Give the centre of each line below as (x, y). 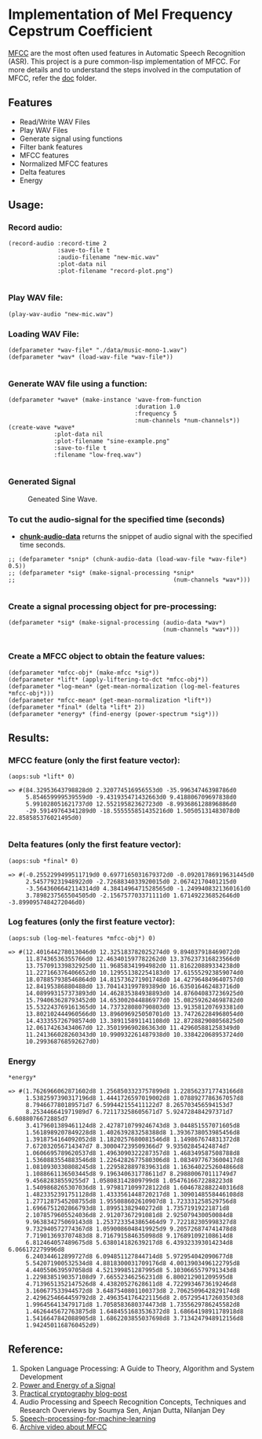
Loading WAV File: (44, 334)
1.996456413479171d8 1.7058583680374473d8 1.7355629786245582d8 (133, 1305)
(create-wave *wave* (42, 428)
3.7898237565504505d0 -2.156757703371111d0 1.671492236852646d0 (133, 895)
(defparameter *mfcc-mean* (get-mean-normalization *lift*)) (110, 700)
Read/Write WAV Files (55, 122)
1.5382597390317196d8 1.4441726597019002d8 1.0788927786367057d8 (135, 1098)
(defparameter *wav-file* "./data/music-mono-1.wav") (98, 351)
